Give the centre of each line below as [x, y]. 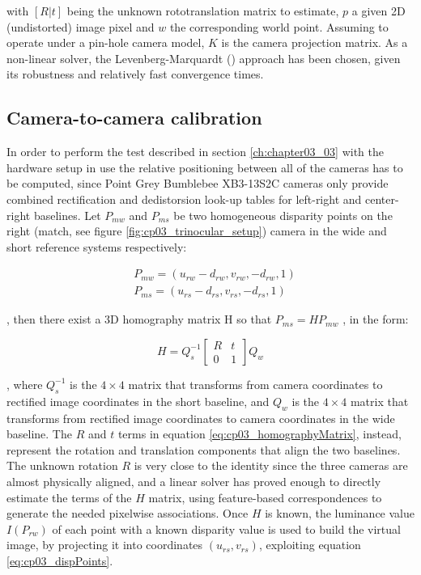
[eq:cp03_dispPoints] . [60, 560]
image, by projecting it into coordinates [105, 545]
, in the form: [376, 319]
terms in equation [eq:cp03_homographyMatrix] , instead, [259, 434]
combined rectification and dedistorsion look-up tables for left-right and [184, 199]
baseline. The [39, 434]
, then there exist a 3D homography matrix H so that [139, 319]
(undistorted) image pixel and [81, 26]
